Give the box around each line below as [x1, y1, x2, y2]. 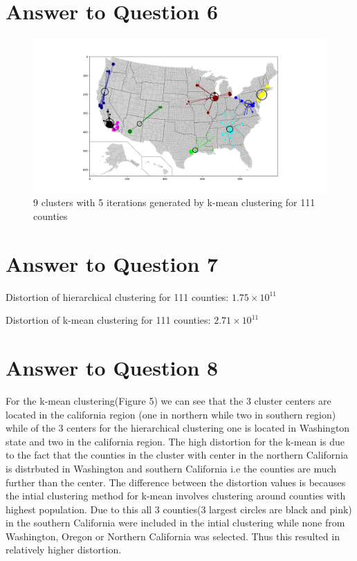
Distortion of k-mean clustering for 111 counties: [6, 313, 211, 327]
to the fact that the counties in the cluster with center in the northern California [6, 448, 349, 462]
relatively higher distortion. [6, 542, 122, 557]
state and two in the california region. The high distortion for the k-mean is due [6, 434, 345, 448]
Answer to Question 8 [6, 353, 219, 381]
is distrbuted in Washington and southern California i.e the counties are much [6, 461, 337, 475]
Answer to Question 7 [6, 249, 219, 277]
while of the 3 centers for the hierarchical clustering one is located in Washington [6, 421, 350, 435]
